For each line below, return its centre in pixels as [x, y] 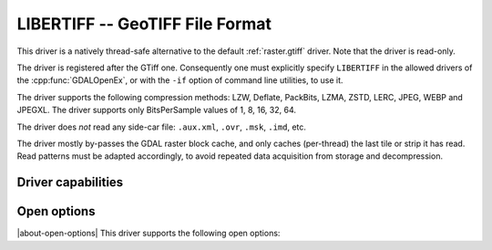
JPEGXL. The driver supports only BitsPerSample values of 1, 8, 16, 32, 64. [156, 110]
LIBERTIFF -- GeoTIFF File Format [144, 24]
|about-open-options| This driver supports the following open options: [149, 234]
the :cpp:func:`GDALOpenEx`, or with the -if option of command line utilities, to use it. [180, 80]
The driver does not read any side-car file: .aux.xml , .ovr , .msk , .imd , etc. [162, 127]
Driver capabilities [70, 182]
